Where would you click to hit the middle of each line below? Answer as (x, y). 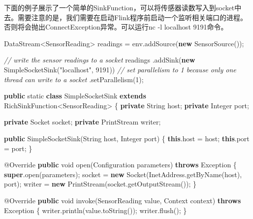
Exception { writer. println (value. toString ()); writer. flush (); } (95, 210)
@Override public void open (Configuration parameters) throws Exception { (120, 165)
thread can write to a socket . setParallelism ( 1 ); (74, 79)
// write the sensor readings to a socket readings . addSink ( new (100, 60)
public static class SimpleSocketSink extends (75, 96)
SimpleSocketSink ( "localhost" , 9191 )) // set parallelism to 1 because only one (120, 69)
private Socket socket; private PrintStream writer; (82, 122)
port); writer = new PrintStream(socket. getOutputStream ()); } (100, 184)
